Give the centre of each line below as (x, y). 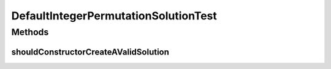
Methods (30, 32)
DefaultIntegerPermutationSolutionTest (114, 16)
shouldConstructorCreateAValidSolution (90, 52)
